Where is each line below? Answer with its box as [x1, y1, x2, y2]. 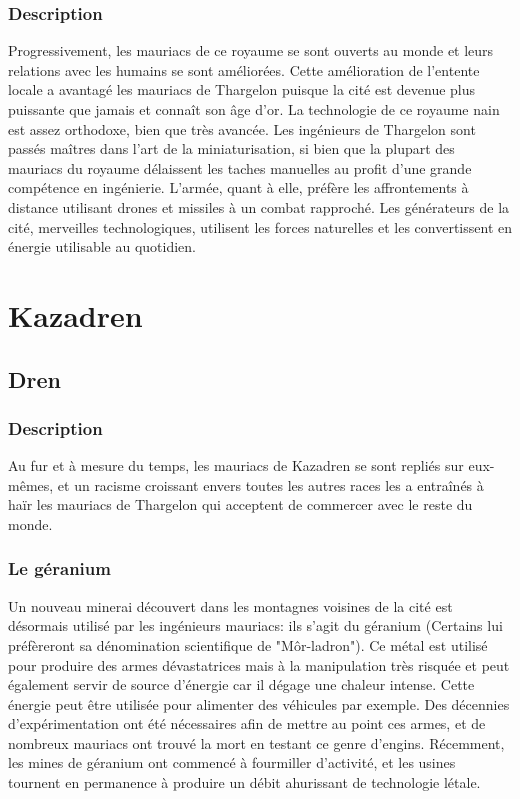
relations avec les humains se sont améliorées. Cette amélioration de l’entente [8, 59, 480, 80]
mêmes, [8, 474, 54, 495]
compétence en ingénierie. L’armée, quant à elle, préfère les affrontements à [8, 177, 469, 198]
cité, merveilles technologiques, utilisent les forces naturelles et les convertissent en [8, 216, 512, 237]
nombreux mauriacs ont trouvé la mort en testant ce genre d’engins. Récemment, [8, 732, 505, 753]
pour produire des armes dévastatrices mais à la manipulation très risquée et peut [8, 654, 510, 675]
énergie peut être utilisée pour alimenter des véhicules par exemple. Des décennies [8, 693, 510, 714]
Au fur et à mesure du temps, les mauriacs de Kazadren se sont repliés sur [8, 455, 464, 476]
